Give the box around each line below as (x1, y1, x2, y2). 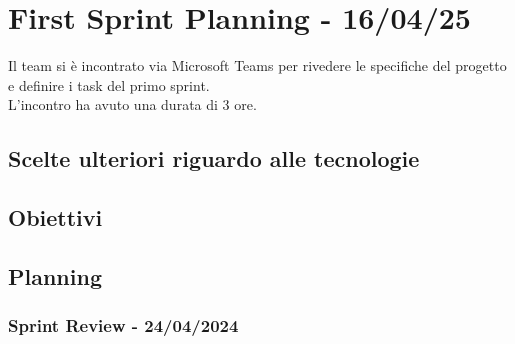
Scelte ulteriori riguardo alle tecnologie (8, 143, 420, 174)
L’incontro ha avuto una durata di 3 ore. (8, 94, 257, 115)
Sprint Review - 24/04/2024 (8, 313, 239, 338)
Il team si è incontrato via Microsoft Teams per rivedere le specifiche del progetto (8, 55, 507, 76)
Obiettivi (8, 202, 103, 233)
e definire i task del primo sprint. (8, 74, 210, 95)
